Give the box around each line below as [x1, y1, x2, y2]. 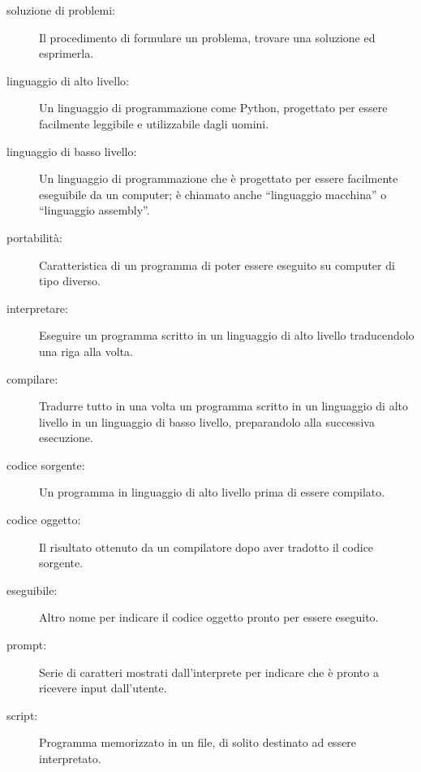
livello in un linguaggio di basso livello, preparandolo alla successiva [39, 413, 375, 430]
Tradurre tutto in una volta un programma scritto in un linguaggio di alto [39, 397, 408, 414]
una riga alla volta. [39, 342, 133, 359]
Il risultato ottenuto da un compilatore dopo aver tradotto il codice [39, 538, 374, 555]
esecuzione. [39, 429, 93, 446]
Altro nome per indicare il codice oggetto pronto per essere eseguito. [39, 609, 379, 626]
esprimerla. [39, 45, 94, 62]
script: [6, 706, 38, 723]
